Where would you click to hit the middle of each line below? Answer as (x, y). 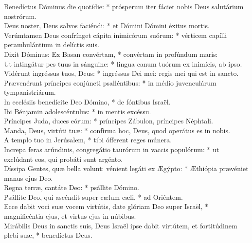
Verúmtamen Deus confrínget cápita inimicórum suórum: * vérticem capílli (116, 35)
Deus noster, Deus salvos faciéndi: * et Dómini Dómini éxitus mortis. (107, 26)
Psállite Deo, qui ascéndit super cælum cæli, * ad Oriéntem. (93, 197)
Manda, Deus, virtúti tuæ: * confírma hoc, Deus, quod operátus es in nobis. (117, 130)
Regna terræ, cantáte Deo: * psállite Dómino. (72, 187)
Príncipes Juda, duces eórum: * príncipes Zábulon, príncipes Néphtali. (108, 121)
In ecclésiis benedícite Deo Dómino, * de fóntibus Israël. (87, 101)
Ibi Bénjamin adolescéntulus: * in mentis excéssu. (78, 111)
